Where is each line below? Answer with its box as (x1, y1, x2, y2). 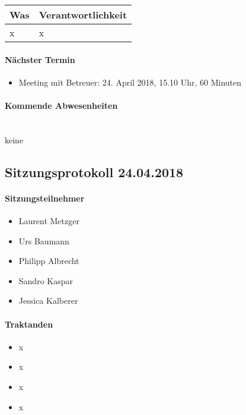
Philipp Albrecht (18, 254, 79, 267)
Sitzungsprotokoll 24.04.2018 (5, 162, 184, 181)
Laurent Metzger (18, 214, 79, 227)
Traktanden (5, 317, 53, 330)
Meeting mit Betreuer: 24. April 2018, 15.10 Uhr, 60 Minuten (18, 76, 242, 88)
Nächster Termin (5, 53, 75, 65)
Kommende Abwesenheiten (5, 99, 118, 111)
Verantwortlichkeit (39, 8, 127, 21)
